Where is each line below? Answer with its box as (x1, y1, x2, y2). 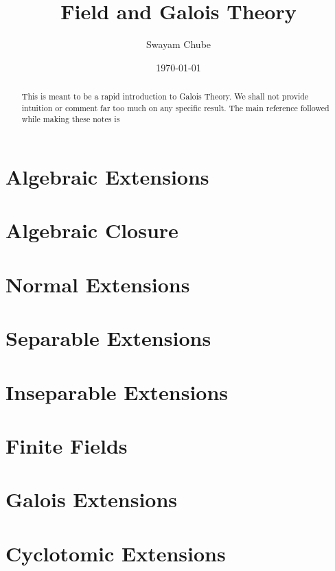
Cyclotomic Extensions (5, 539, 226, 567)
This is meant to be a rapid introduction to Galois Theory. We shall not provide (21, 91, 309, 102)
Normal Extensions (5, 270, 190, 298)
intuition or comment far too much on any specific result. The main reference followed (21, 102, 330, 113)
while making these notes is (21, 113, 120, 125)
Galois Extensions (5, 485, 178, 513)
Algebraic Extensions (5, 163, 209, 191)
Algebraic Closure (5, 216, 178, 244)
